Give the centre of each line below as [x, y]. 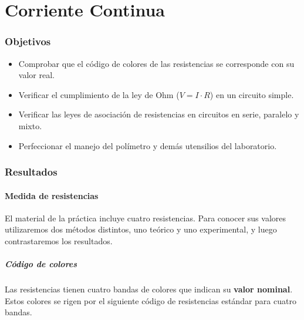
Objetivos [28, 41]
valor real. [36, 75]
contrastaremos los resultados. [59, 240]
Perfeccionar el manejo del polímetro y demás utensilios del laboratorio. [148, 145]
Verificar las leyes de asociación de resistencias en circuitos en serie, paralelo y [159, 114]
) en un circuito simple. [252, 94]
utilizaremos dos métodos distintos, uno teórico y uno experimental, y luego [141, 229]
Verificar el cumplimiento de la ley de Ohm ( [99, 94]
